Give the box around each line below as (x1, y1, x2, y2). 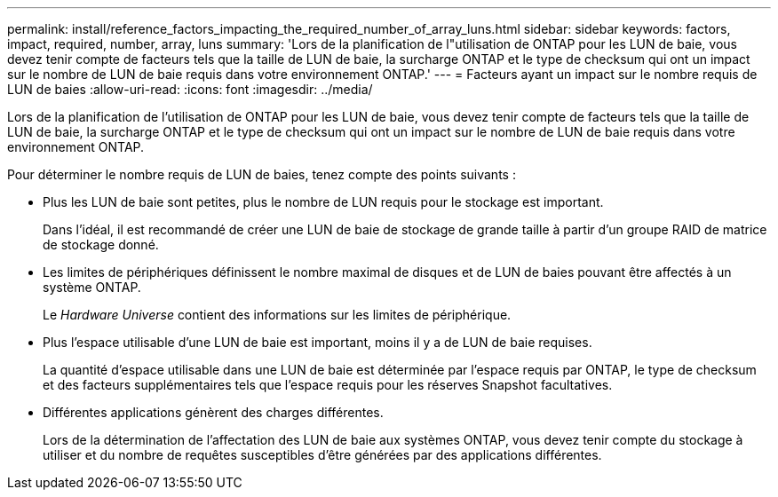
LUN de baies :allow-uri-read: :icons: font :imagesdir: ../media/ (7, 82, 373, 97)
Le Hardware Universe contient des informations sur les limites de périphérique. (43, 307, 512, 322)
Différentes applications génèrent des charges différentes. (43, 405, 384, 420)
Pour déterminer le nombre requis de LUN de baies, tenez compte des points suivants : (7, 167, 516, 182)
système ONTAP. (43, 280, 141, 295)
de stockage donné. (43, 237, 159, 252)
